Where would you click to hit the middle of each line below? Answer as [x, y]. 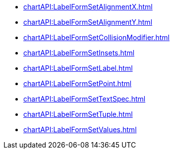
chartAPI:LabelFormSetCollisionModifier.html [97, 37]
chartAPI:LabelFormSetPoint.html [78, 83]
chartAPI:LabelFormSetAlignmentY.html [88, 22]
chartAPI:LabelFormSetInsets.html [79, 53]
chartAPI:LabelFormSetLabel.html [78, 68]
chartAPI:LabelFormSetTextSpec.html [85, 99]
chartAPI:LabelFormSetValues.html [80, 129]
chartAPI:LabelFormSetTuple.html [78, 114]
